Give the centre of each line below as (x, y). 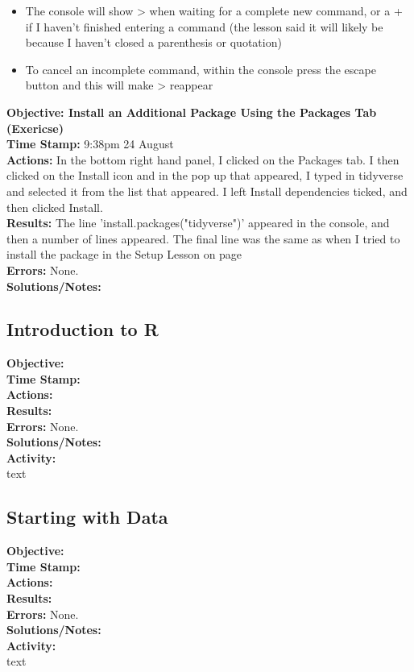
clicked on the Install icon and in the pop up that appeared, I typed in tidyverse (205, 175)
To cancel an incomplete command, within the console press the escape (201, 69)
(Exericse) (35, 128)
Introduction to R (83, 329)
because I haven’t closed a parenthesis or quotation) (153, 42)
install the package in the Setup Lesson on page (124, 254)
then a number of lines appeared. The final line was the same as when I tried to (203, 238)
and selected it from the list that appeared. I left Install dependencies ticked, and (207, 191)
